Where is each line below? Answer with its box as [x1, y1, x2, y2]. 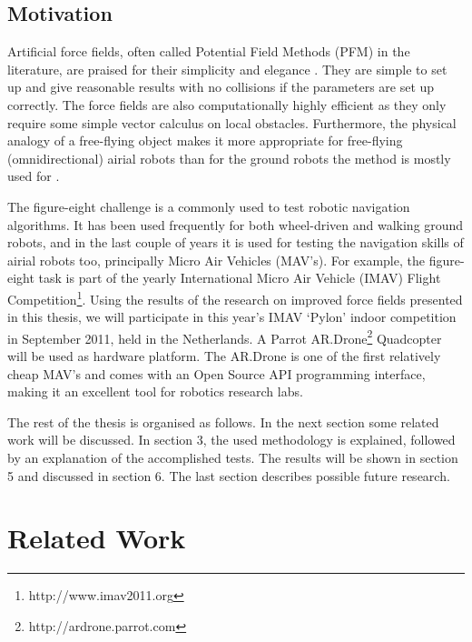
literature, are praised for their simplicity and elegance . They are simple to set [7, 59, 447, 78]
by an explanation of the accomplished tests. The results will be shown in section [7, 447, 458, 466]
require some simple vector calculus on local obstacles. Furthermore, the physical [7, 113, 457, 132]
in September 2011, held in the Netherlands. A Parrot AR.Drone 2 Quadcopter [7, 326, 442, 347]
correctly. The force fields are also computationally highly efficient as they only [7, 95, 447, 114]
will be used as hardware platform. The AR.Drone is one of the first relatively [7, 346, 441, 366]
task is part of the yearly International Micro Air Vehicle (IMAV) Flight [38, 268, 441, 287]
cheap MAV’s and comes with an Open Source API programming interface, [7, 364, 426, 383]
